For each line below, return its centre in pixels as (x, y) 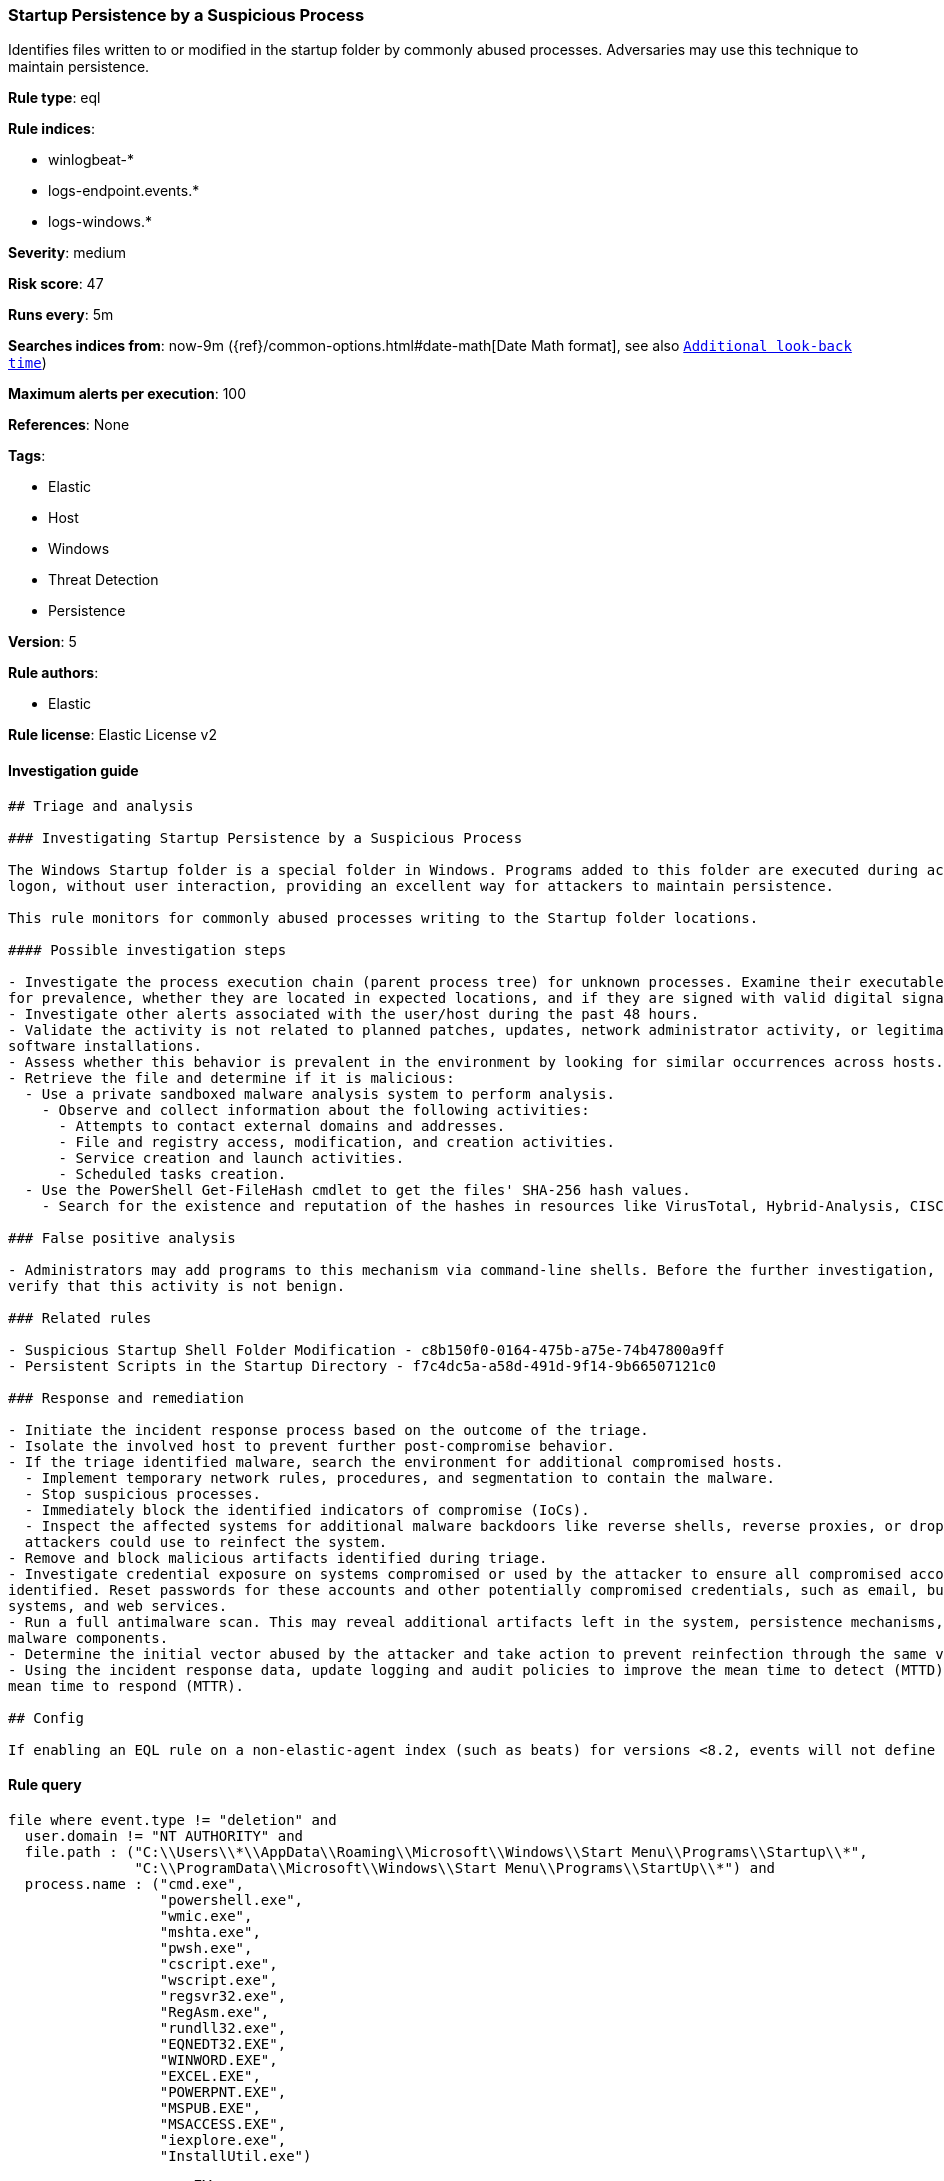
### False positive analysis (122, 1237)
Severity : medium (67, 253)
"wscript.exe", (218, 1979)
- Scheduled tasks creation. (172, 1173)
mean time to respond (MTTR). (126, 1685)
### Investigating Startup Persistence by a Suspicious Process (265, 837)
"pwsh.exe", (206, 1947)
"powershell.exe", (231, 1899)
